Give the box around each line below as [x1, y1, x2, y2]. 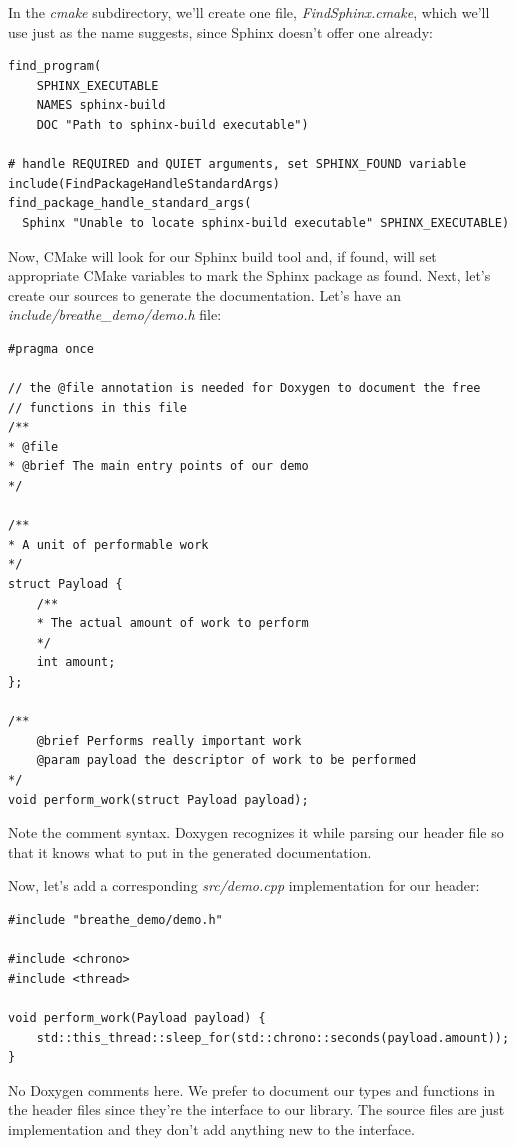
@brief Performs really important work [36, 733, 302, 748]
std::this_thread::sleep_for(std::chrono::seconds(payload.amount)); [36, 1030, 510, 1045]
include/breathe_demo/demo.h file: [8, 304, 222, 325]
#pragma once [8, 341, 94, 356]
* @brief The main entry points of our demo [8, 459, 309, 474]
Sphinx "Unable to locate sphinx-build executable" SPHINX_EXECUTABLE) [22, 215, 510, 230]
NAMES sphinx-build [36, 98, 166, 113]
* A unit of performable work [8, 537, 209, 552]
